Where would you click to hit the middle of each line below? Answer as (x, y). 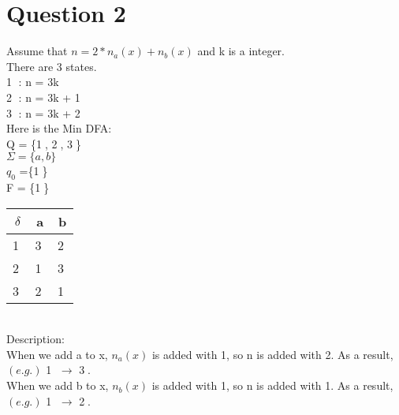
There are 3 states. (52, 66)
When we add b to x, (58, 385)
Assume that (37, 51)
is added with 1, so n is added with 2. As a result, (272, 354)
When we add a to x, (57, 354)
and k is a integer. (241, 51)
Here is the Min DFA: (59, 128)
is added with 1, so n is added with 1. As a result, (272, 385)
